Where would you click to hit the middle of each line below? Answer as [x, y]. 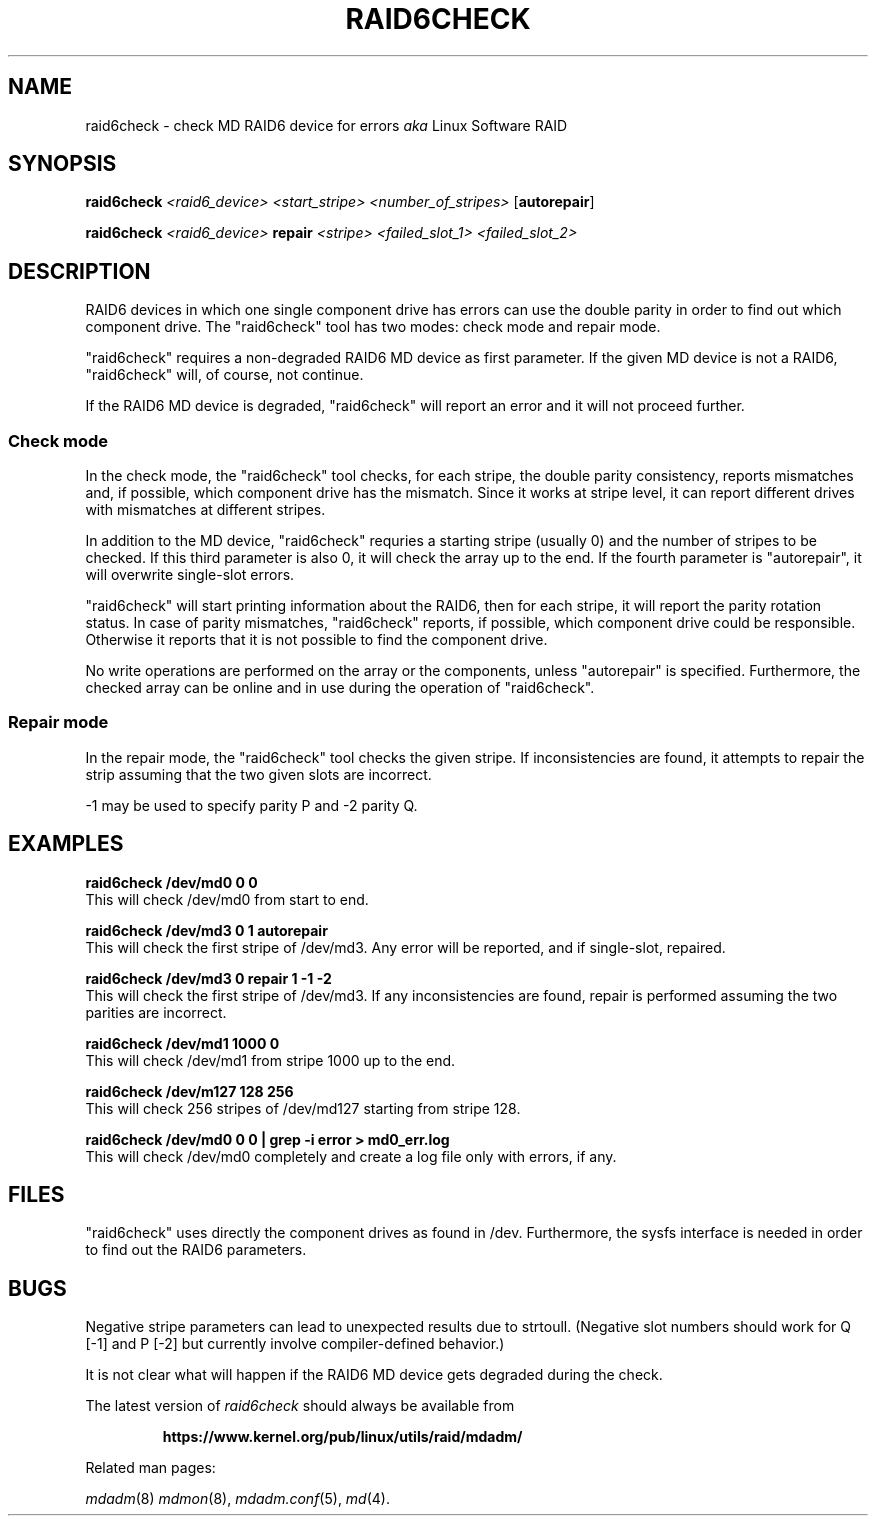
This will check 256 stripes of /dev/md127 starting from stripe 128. [303, 1108]
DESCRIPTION [79, 271]
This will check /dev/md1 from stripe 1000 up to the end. [270, 1060]
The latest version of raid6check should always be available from [300, 1406]
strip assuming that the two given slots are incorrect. [258, 774]
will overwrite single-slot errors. [190, 575]
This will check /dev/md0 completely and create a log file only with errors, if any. [351, 1156]
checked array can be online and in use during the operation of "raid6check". [340, 688]
